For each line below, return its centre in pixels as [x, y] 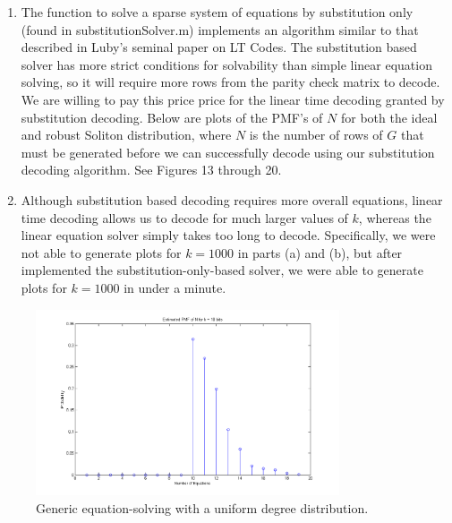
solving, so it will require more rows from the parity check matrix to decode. [230, 82]
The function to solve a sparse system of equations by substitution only [217, 12]
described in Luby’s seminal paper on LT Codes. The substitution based [219, 47]
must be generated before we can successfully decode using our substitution [228, 152]
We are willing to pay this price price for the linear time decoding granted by [233, 99]
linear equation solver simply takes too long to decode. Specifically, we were [228, 235]
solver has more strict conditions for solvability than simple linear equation [226, 64]
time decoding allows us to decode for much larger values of [184, 217]
